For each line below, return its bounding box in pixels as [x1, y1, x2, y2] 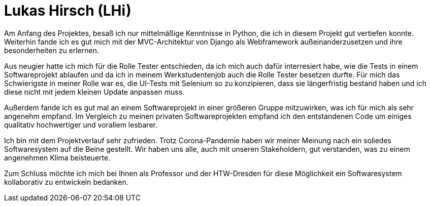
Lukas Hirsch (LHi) [4, 2, 131, 19]
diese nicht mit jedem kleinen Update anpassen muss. [4, 87, 185, 96]
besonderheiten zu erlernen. [4, 46, 100, 55]
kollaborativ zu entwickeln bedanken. [4, 177, 128, 186]
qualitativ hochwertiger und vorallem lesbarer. [4, 120, 157, 129]
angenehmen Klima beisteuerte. [4, 153, 111, 162]
